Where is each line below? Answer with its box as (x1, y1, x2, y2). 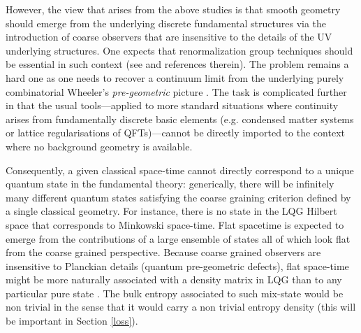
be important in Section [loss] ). (6, 313, 138, 328)
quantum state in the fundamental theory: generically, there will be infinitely (6, 176, 334, 191)
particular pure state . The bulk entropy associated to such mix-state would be (6, 285, 344, 300)
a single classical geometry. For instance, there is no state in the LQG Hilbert (6, 204, 337, 218)
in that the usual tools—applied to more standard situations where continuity (6, 98, 339, 113)
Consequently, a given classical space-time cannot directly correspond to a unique (6, 162, 354, 177)
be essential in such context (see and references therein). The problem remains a (6, 57, 349, 71)
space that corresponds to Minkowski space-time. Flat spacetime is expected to (6, 217, 344, 232)
